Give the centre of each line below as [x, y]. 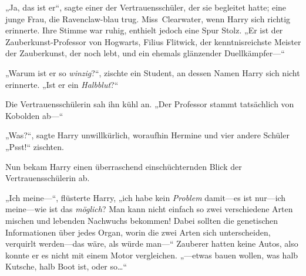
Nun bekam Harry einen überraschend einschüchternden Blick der [124, 166]
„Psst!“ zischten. [35, 146]
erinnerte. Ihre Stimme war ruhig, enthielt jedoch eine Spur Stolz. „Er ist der [144, 30]
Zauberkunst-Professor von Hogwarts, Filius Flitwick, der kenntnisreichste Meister [153, 41]
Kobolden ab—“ [34, 115]
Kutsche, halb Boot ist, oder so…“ [66, 266]
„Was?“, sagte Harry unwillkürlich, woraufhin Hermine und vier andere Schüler [147, 135]
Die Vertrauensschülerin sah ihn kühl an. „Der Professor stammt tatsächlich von [150, 104]
